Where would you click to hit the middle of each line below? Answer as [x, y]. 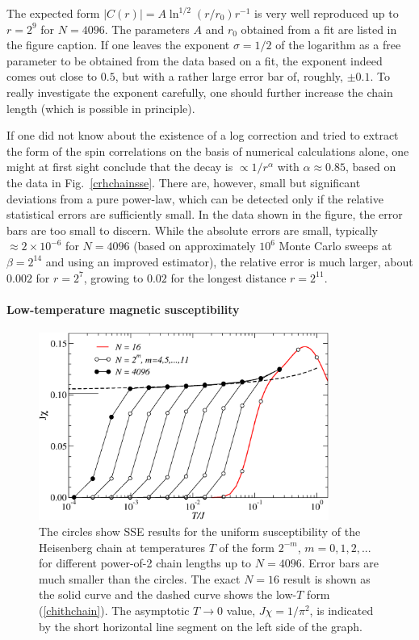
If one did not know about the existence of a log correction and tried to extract [203, 135]
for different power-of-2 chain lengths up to [145, 563]
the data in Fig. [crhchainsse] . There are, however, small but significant [184, 182]
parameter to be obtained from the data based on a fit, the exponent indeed [195, 60]
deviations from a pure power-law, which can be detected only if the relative [195, 198]
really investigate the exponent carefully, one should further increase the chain [200, 92]
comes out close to [52, 76]
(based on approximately [195, 246]
